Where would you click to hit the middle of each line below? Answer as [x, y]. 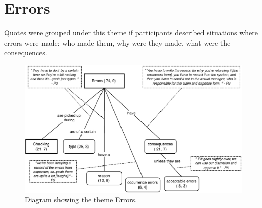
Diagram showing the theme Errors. [81, 200]
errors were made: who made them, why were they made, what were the [117, 42]
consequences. [26, 53]
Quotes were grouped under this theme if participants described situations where [131, 33]
